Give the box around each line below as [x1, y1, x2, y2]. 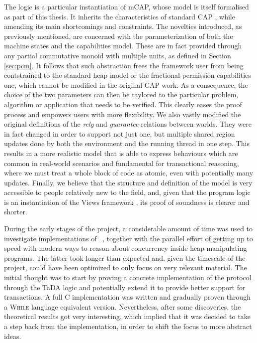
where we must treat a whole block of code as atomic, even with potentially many [4, 168, 254, 178]
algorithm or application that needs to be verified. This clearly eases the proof [4, 99, 242, 109]
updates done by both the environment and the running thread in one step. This [4, 138, 250, 149]
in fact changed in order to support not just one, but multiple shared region [4, 128, 235, 139]
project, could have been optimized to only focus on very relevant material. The [4, 262, 247, 273]
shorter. [4, 206, 27, 217]
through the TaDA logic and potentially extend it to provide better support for [4, 282, 246, 292]
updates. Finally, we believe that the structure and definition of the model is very [4, 177, 253, 187]
